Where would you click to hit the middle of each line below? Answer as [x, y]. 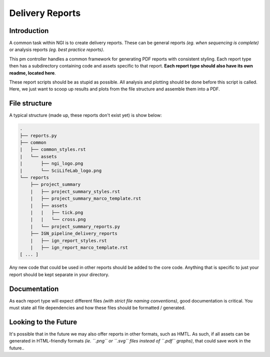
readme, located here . [32, 73]
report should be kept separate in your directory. [59, 274]
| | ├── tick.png [57, 212]
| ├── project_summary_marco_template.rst [86, 198]
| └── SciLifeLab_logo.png [61, 170]
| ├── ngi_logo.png [51, 163]
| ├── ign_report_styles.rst [68, 240]
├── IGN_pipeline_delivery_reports [74, 233]
